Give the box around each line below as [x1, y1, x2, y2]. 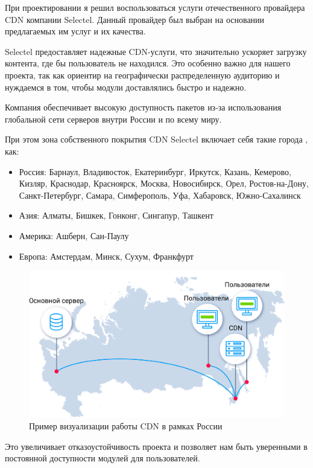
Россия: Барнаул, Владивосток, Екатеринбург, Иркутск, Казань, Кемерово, [19, 165, 291, 178]
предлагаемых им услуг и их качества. [5, 25, 146, 37]
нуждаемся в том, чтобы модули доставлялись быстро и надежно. [5, 80, 247, 93]
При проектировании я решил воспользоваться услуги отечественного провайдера [5, 1, 305, 13]
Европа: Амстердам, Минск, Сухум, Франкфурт [19, 249, 194, 262]
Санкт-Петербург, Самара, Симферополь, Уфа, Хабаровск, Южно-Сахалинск [19, 188, 301, 201]
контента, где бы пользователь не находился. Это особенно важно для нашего [5, 57, 291, 69]
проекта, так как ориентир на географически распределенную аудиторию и [5, 68, 280, 81]
